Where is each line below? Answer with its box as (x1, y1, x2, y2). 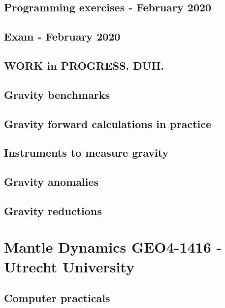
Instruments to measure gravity (4, 145, 169, 160)
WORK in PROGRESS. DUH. (4, 57, 164, 73)
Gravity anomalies (4, 174, 99, 189)
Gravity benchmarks (4, 87, 110, 102)
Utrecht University (4, 256, 134, 276)
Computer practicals (4, 290, 110, 306)
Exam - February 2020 (4, 29, 121, 44)
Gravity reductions (4, 203, 102, 218)
